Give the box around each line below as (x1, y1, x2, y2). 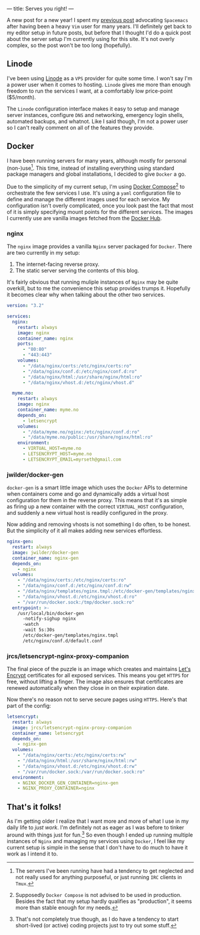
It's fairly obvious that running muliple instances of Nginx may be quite (7, 278, 179, 286)
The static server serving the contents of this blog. (15, 267, 139, 274)
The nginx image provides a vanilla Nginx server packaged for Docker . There (7, 243, 192, 250)
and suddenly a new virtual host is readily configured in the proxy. (7, 509, 169, 516)
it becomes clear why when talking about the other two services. (7, 291, 166, 299)
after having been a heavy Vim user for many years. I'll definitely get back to (7, 23, 192, 30)
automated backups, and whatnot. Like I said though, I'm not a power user (7, 118, 189, 125)
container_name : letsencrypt (12, 730, 84, 736)
